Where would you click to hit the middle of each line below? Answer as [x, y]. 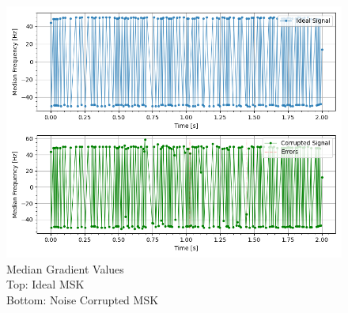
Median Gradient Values [65, 268]
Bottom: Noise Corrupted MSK [83, 299]
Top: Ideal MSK [45, 284]
